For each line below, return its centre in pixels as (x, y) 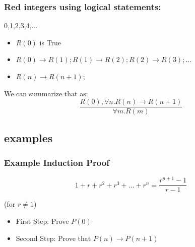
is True (50, 42)
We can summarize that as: (46, 93)
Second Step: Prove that (53, 238)
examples (28, 137)
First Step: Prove (42, 221)
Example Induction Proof (57, 162)
